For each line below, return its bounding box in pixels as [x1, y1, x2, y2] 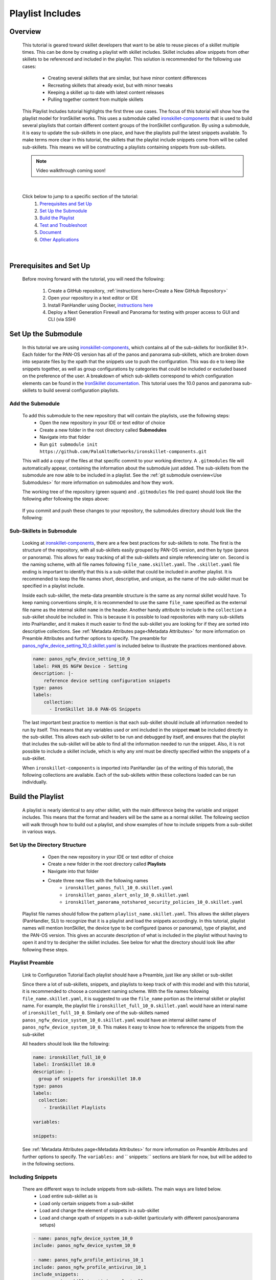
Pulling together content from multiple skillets [48, 96, 144, 102]
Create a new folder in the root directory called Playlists [48, 861, 166, 867]
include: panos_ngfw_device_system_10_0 [33, 1243, 135, 1249]
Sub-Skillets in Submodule [9, 527, 77, 535]
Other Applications [39, 236, 79, 243]
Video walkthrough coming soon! [36, 167, 106, 174]
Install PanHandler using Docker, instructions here [48, 302, 153, 308]
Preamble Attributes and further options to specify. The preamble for [22, 635, 167, 642]
